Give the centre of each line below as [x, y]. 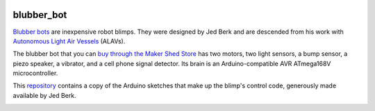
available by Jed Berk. [44, 95]
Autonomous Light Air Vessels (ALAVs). [69, 41]
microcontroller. [35, 73]
